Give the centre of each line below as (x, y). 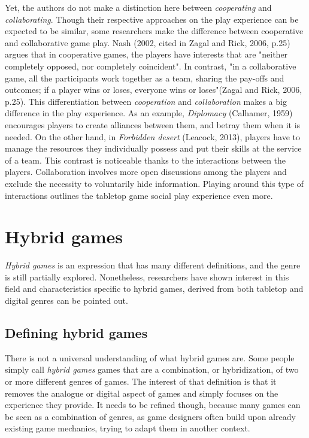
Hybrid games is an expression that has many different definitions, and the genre (153, 265)
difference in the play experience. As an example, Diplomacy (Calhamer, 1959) (149, 113)
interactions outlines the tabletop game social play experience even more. (139, 195)
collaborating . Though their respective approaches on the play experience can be (152, 19)
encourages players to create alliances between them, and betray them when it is (153, 124)
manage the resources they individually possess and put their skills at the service (153, 148)
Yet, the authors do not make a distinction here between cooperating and (138, 7)
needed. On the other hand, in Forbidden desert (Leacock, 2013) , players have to (152, 136)
